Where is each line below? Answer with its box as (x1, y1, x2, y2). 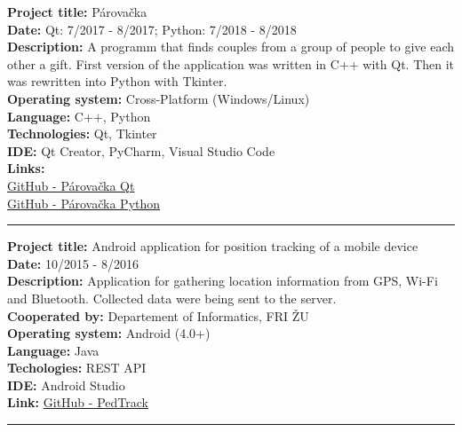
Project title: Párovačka (7, 3, 147, 20)
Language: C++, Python (7, 106, 151, 125)
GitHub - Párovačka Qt (7, 176, 135, 194)
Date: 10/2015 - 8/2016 (7, 254, 139, 272)
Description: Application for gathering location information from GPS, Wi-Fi (7, 271, 438, 290)
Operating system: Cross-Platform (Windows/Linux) (7, 89, 310, 107)
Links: (7, 159, 45, 177)
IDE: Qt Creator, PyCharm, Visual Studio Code (7, 141, 275, 160)
